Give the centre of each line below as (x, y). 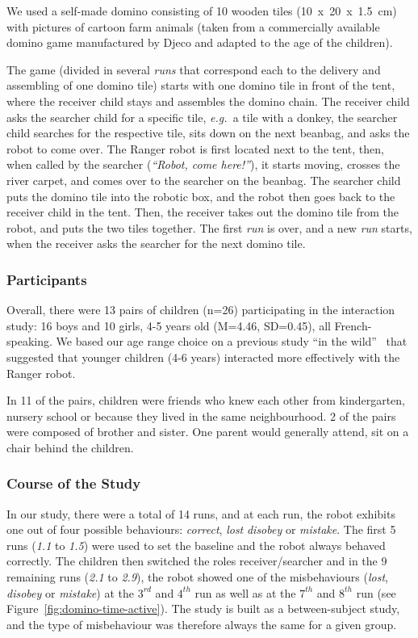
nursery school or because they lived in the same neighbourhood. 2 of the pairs (201, 416)
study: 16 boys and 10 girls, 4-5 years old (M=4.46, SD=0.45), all (169, 325)
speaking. (29, 341)
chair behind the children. (70, 447)
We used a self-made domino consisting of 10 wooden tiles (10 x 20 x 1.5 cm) (202, 10)
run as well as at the (245, 592)
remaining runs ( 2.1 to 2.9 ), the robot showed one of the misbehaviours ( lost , (198, 577)
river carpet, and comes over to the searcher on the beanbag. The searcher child (204, 180)
